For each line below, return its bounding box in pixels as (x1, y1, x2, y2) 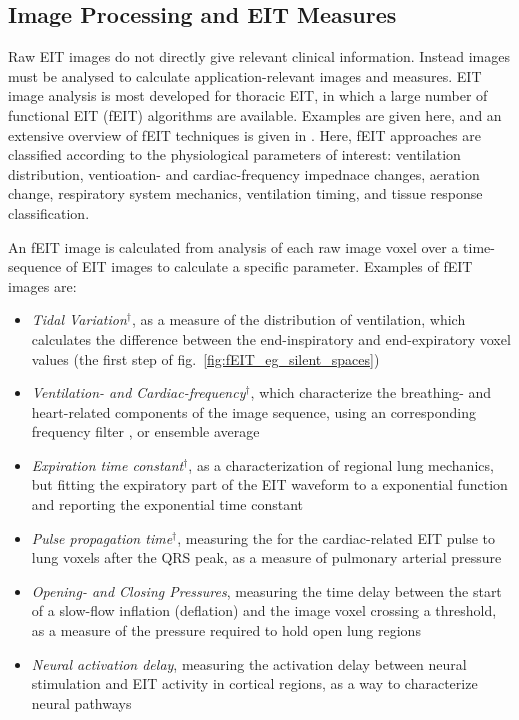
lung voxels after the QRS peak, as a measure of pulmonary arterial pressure (31, 547, 502, 568)
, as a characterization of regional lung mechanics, (188, 454, 494, 475)
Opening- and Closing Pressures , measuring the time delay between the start (31, 580, 502, 601)
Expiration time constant (31, 454, 184, 475)
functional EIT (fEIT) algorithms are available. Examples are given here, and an (8, 104, 502, 125)
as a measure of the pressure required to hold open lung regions (31, 620, 421, 641)
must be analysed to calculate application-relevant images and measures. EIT (8, 65, 482, 86)
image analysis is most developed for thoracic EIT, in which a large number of (8, 85, 488, 106)
